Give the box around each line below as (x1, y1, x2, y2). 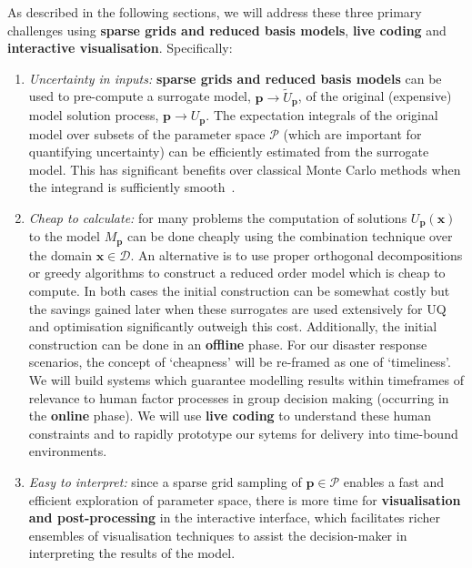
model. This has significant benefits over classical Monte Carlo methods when (28, 159, 461, 178)
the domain (28, 245, 93, 264)
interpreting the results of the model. (28, 543, 236, 563)
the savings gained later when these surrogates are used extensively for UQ (28, 299, 447, 318)
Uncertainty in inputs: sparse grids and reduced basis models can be (28, 68, 442, 87)
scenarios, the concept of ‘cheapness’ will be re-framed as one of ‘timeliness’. (28, 352, 451, 371)
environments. (28, 441, 107, 461)
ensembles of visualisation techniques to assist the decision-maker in (28, 525, 407, 544)
